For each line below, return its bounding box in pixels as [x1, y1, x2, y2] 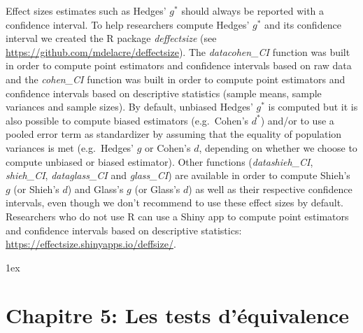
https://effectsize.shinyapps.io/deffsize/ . [6, 236, 176, 251]
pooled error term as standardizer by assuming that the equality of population [6, 127, 342, 141]
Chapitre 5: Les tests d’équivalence [6, 301, 350, 330]
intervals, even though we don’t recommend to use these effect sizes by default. [6, 195, 343, 210]
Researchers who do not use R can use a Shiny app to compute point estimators [6, 208, 349, 223]
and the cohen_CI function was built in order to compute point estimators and [6, 71, 346, 86]
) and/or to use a [260, 113, 334, 127]
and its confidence [264, 17, 341, 31]
